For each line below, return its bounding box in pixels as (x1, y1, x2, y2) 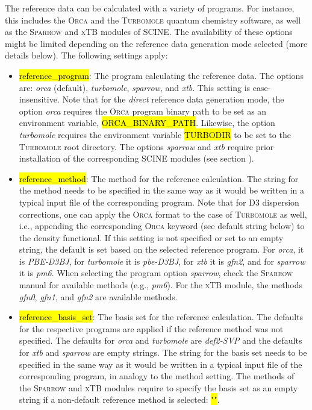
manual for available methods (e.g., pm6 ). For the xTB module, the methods (19, 279, 303, 291)
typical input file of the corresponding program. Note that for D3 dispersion (19, 195, 299, 208)
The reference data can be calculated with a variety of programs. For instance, (5, 2, 295, 14)
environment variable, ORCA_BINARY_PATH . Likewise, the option (19, 116, 275, 129)
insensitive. (19, 93, 60, 106)
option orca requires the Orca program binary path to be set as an (19, 104, 267, 117)
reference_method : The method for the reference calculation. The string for (19, 172, 299, 184)
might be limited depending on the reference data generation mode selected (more (5, 37, 308, 49)
